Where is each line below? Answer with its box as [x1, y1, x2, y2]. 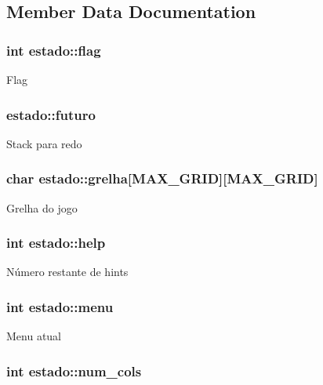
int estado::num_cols [6, 361, 142, 380]
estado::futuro [6, 104, 96, 124]
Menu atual [6, 328, 62, 344]
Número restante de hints [6, 263, 129, 280]
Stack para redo [6, 135, 82, 151]
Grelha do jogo [6, 199, 78, 216]
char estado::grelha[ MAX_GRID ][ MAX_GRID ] [6, 169, 318, 188]
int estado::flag [6, 40, 101, 60]
